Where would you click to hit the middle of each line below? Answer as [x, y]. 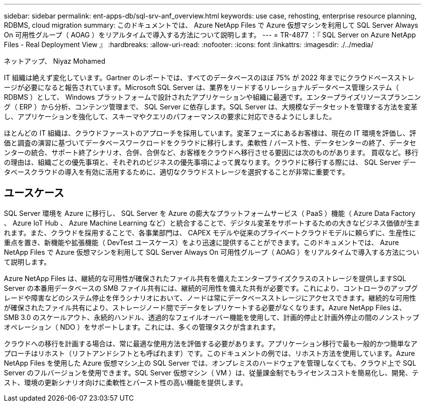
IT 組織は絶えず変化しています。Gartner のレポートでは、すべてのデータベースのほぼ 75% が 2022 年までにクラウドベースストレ [209, 78]
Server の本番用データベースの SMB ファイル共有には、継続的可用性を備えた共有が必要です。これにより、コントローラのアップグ [211, 288]
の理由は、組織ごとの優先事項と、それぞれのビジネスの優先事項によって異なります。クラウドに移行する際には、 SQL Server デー [210, 162]
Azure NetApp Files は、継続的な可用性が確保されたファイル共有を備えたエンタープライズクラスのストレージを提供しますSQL [205, 278]
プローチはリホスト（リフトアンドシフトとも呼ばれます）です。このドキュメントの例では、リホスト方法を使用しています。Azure [210, 353]
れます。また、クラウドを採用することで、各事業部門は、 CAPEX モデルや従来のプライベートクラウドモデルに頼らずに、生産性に [210, 232]
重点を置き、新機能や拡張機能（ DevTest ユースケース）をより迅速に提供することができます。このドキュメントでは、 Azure [202, 242]
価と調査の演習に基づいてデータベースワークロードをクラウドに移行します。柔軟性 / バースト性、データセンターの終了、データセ [210, 143]
